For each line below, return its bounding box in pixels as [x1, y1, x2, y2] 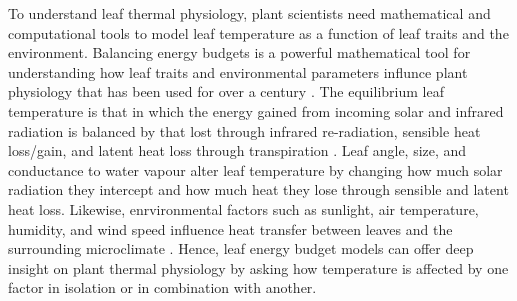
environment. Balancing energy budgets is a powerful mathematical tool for [8, 42, 471, 63]
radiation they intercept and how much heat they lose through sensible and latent [8, 179, 509, 200]
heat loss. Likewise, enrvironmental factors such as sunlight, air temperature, [8, 198, 479, 219]
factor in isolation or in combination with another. [8, 277, 317, 298]
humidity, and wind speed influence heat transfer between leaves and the [8, 218, 453, 239]
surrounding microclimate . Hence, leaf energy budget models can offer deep [8, 238, 474, 259]
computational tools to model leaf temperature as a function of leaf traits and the [8, 22, 509, 43]
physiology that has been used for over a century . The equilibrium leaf [8, 81, 444, 102]
